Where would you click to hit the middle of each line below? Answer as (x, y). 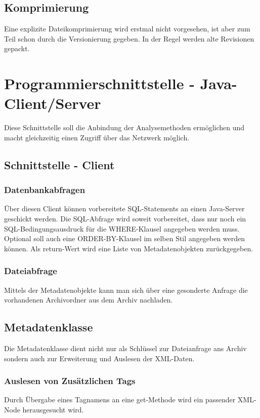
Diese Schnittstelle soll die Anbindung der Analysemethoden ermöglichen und (124, 127)
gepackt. (17, 48)
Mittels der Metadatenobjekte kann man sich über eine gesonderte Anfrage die (126, 290)
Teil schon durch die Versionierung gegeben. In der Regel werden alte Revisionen (129, 38)
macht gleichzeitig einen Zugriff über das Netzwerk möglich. (97, 137)
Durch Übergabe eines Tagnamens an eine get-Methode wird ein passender (120, 400)
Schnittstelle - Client (59, 164)
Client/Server (53, 103)
